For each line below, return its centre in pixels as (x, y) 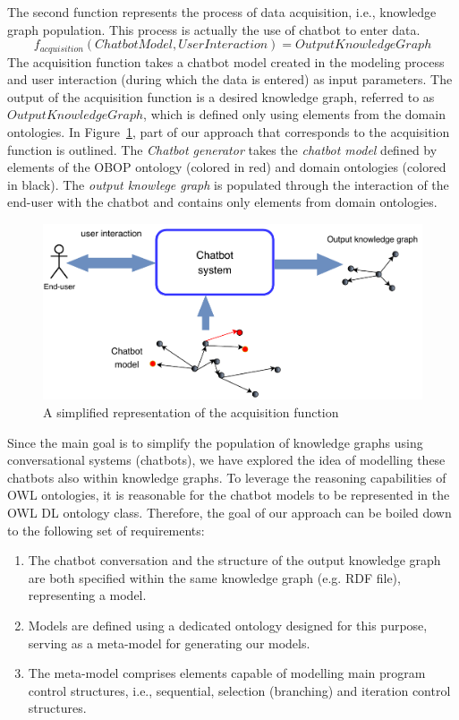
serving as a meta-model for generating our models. (169, 643)
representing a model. (87, 595)
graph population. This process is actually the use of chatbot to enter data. (214, 29)
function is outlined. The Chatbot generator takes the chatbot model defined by (222, 149)
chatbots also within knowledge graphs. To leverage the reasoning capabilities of (227, 477)
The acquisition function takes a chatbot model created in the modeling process (226, 61)
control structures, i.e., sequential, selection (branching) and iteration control (239, 690)
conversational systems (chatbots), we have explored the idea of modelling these (226, 460)
